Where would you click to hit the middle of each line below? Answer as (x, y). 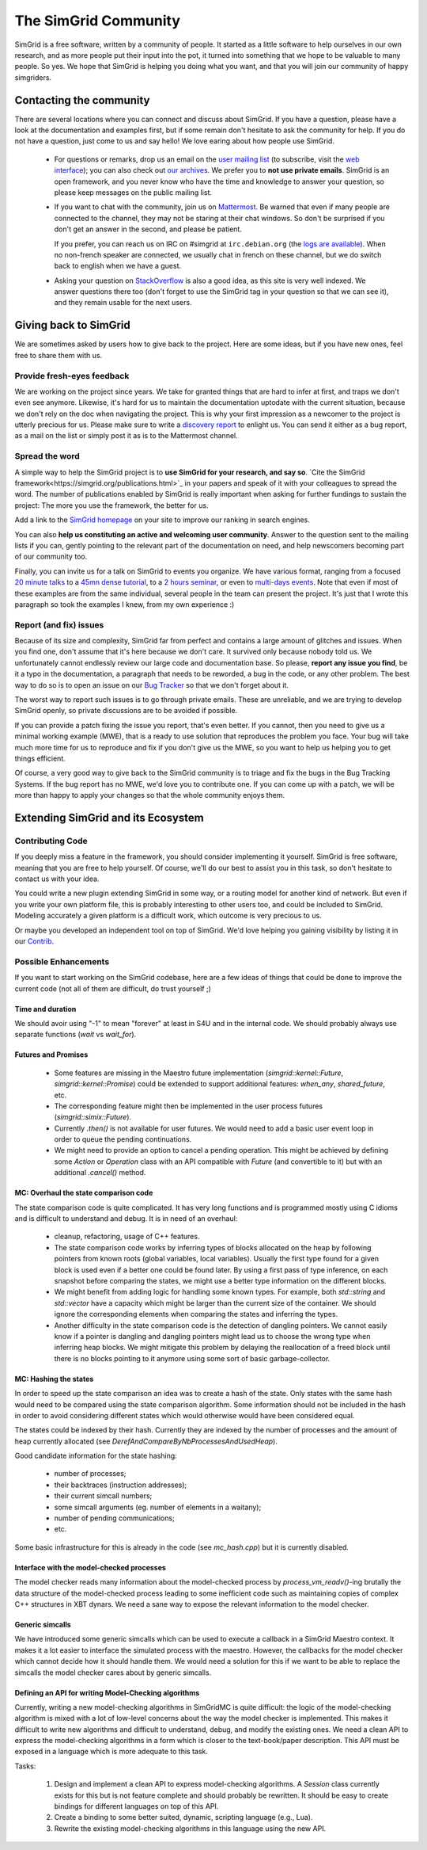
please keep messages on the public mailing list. (133, 192)
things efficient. (40, 758)
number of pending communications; (115, 1518)
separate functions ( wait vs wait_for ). (76, 1035)
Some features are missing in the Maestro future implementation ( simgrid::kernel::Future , (199, 1073)
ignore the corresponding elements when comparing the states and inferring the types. (196, 1314)
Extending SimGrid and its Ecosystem (110, 817)
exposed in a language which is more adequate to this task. (111, 1752)
